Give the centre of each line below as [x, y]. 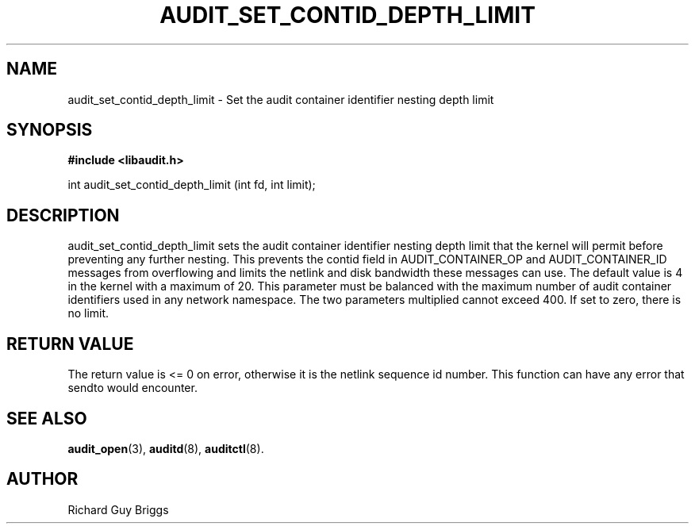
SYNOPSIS [50, 130]
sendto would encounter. [132, 388]
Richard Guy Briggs [118, 509]
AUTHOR [42, 479]
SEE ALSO [47, 418]
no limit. [88, 313]
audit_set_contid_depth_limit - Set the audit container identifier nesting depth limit [281, 99]
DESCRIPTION [63, 215]
